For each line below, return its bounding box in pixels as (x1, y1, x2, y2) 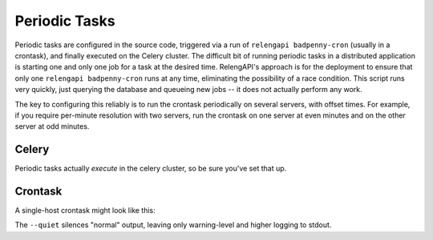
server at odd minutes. (14, 122, 90, 131)
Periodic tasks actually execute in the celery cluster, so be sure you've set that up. (14, 164, 287, 174)
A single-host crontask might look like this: (14, 206, 156, 215)
